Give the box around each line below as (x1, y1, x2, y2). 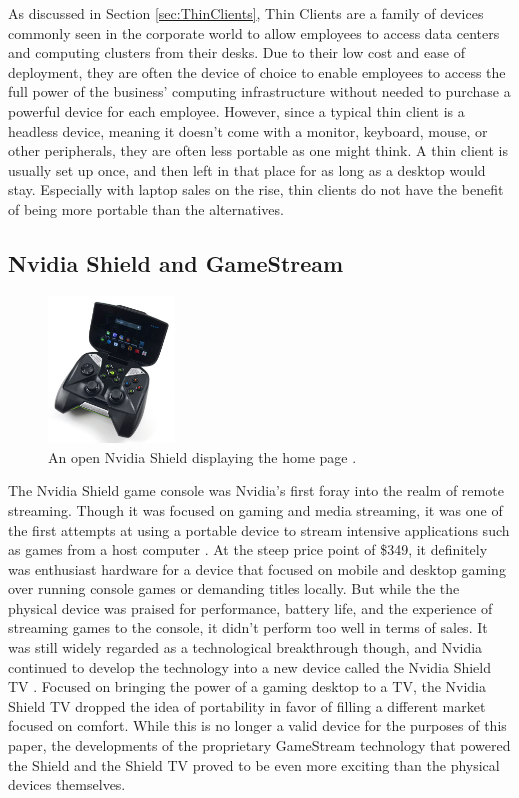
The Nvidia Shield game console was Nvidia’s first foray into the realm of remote (8, 480, 504, 501)
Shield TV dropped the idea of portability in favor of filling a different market (8, 695, 486, 716)
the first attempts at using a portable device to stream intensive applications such (8, 519, 510, 540)
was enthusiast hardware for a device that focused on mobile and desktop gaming (8, 558, 506, 579)
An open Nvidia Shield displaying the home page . (48, 446, 357, 467)
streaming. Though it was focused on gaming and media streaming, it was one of (8, 499, 503, 520)
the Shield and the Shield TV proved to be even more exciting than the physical (8, 754, 500, 775)
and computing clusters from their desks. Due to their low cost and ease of (8, 42, 465, 63)
